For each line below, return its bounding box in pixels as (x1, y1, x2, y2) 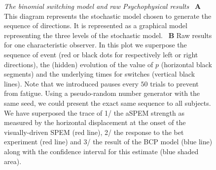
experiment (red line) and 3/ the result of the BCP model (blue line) (4, 136, 213, 147)
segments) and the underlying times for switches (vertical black (4, 69, 195, 79)
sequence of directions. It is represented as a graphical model (4, 20, 187, 31)
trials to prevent (150, 78, 199, 88)
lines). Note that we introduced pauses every (4, 78, 139, 88)
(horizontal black (161, 59, 212, 69)
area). (4, 156, 22, 166)
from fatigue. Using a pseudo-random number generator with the (4, 88, 200, 98)
